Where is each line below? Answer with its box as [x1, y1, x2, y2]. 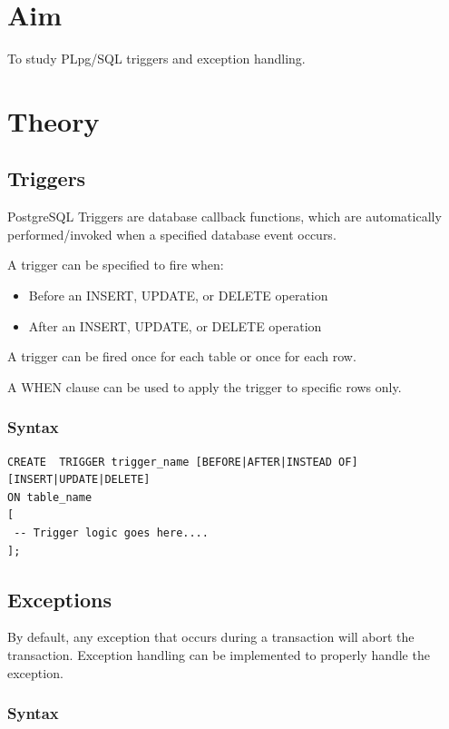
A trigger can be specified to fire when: [7, 255, 224, 274]
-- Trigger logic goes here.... [14, 527, 209, 540]
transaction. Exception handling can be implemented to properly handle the [7, 645, 430, 665]
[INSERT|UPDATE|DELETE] [7, 473, 151, 487]
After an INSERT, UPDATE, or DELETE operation [28, 316, 322, 335]
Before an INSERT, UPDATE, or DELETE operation [28, 286, 328, 305]
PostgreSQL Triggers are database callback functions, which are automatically [7, 207, 442, 226]
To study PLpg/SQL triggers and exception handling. [7, 49, 306, 68]
